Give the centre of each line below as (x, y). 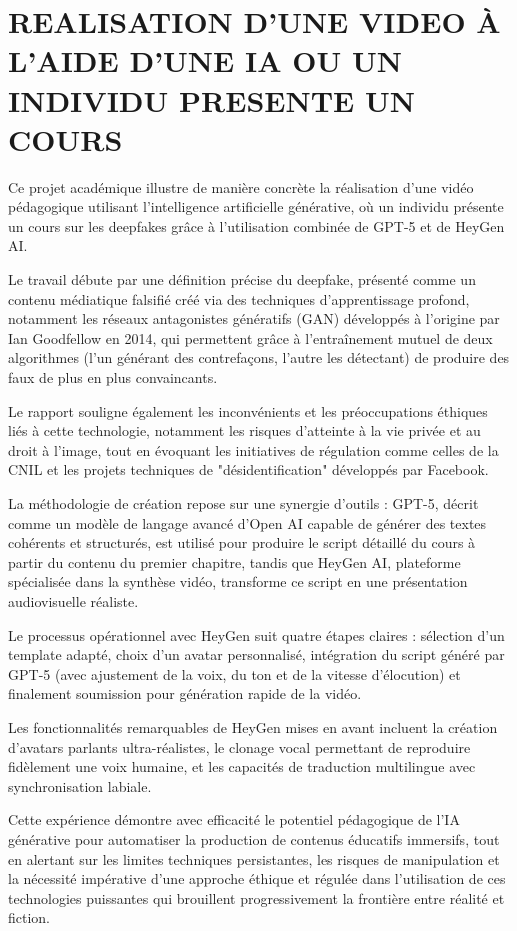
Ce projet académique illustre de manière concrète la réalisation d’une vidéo (241, 186)
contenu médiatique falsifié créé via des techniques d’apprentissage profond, (239, 298)
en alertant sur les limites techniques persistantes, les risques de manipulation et (254, 858)
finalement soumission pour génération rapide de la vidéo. (185, 693)
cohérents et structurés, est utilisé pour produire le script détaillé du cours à (242, 542)
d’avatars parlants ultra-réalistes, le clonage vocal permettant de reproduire (239, 746)
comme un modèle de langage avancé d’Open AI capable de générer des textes (247, 522)
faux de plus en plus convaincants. (113, 377)
